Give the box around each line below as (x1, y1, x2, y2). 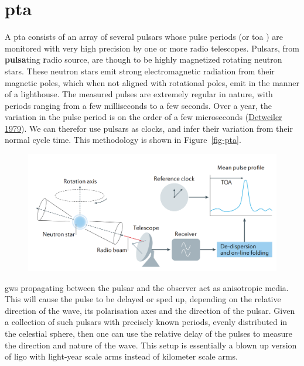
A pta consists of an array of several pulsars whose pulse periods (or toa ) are (5, 30, 283, 43)
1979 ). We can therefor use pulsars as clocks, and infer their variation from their (5, 122, 293, 134)
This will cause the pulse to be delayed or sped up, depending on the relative (5, 293, 281, 305)
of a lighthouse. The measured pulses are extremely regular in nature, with (5, 88, 273, 100)
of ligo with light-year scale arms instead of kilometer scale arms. (5, 350, 238, 362)
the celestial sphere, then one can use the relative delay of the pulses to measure (5, 327, 292, 340)
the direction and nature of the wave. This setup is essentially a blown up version (5, 338, 297, 351)
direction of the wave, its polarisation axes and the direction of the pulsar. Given (5, 304, 295, 316)
